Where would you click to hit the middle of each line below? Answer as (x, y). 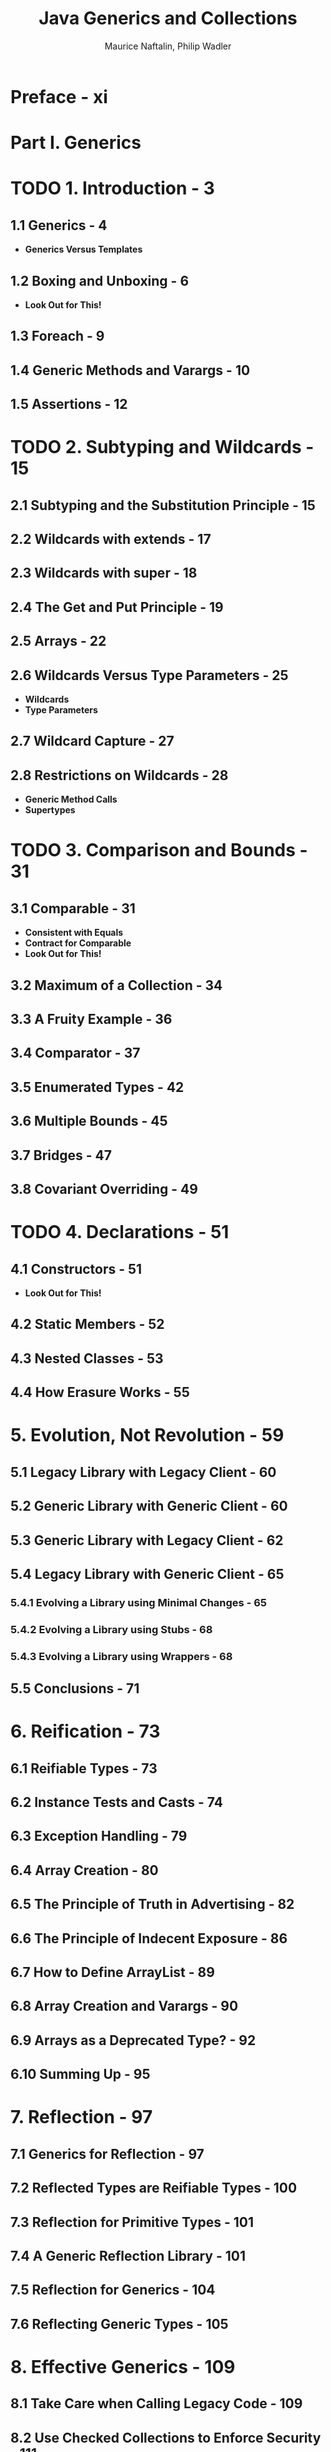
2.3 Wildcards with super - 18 (104, 573)
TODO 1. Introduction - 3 (112, 188)
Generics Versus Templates (83, 249)
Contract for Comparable (78, 943)
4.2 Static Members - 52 (87, 1324)
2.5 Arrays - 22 (58, 641)
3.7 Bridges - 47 (61, 1155)
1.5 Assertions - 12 (69, 404)
